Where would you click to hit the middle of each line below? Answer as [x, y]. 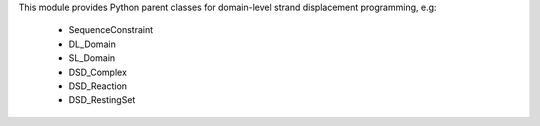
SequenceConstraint [111, 30]
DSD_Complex [97, 72]
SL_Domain [92, 58]
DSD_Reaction [98, 86]
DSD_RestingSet [102, 100]
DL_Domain [92, 44]
